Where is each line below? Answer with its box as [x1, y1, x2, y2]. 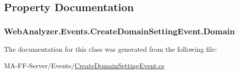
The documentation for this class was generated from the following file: [4, 44, 217, 54]
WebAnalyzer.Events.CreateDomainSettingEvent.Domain [4, 25, 235, 37]
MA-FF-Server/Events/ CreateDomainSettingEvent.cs [4, 60, 165, 70]
